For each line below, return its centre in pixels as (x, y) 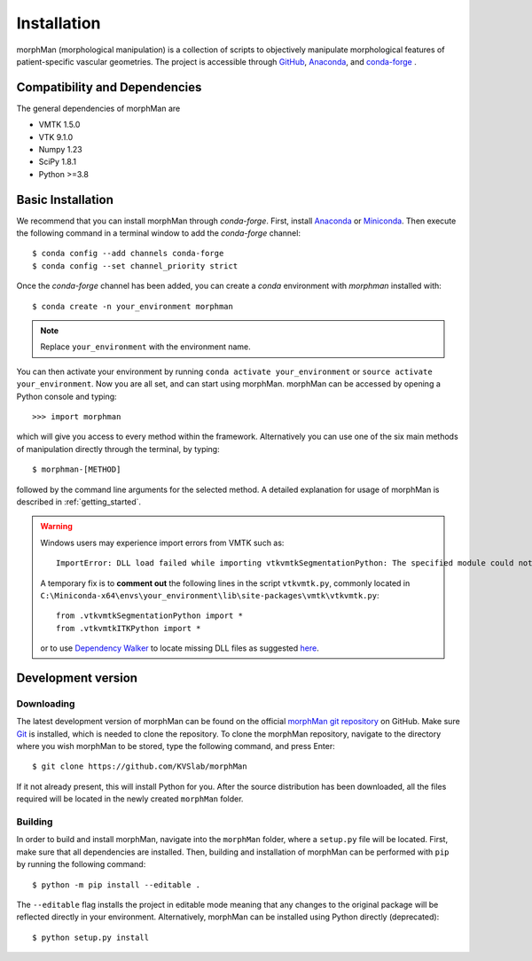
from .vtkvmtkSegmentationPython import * (150, 616)
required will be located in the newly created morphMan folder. (130, 799)
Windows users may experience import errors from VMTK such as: (162, 543)
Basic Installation (65, 199)
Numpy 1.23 (61, 150)
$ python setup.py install (91, 937)
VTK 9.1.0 (56, 137)
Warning (56, 527)
